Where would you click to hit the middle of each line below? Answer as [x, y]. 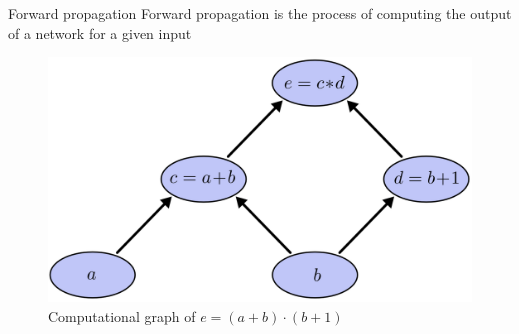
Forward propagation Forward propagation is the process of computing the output [260, 13]
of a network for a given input [100, 32]
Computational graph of [122, 315]
